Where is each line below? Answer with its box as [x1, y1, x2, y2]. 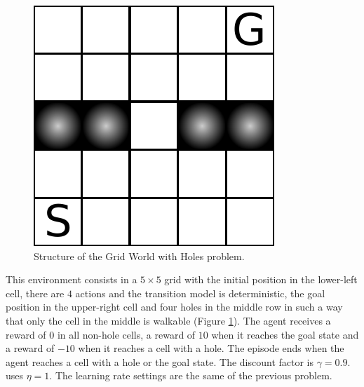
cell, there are [6, 285, 65, 300]
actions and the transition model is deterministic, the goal [75, 285, 325, 300]
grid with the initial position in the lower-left [164, 272, 358, 287]
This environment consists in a [6, 272, 137, 287]
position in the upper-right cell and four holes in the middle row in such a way [6, 299, 343, 314]
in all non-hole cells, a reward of [57, 327, 196, 341]
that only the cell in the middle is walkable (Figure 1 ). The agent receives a [6, 313, 331, 327]
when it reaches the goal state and [211, 327, 359, 341]
